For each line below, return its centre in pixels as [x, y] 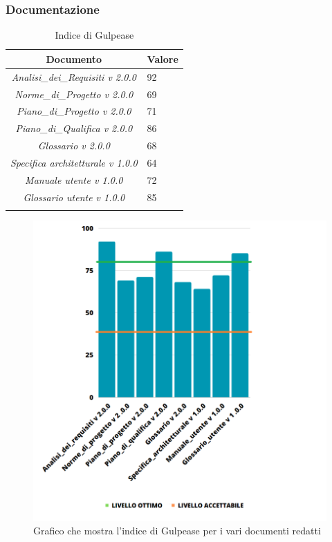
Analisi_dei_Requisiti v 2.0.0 [74, 76]
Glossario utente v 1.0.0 [74, 197]
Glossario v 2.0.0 [74, 146]
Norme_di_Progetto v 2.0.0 [74, 94]
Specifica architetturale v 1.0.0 [74, 162]
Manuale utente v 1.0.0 [74, 179]
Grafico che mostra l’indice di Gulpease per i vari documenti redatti [177, 531]
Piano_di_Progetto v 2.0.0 [74, 111]
